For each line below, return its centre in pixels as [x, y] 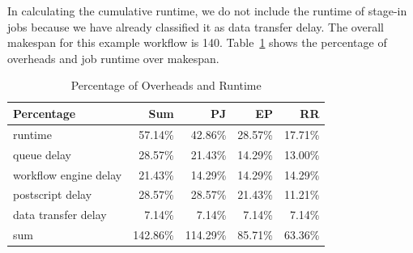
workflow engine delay [68, 174]
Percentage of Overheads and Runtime [166, 85]
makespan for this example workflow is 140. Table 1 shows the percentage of [197, 42]
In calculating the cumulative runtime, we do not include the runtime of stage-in [207, 11]
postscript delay [53, 194]
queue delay [42, 154]
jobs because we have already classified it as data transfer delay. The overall [196, 26]
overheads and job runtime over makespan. [113, 58]
